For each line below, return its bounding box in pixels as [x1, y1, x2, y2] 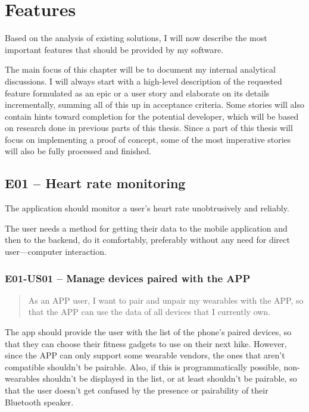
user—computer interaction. [5, 245, 107, 258]
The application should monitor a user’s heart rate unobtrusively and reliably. [5, 202, 289, 214]
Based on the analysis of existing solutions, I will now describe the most [5, 32, 267, 44]
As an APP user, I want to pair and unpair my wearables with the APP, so [28, 294, 304, 306]
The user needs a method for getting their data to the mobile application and [5, 221, 288, 234]
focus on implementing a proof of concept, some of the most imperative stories [5, 133, 291, 145]
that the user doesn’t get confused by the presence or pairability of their [5, 384, 269, 397]
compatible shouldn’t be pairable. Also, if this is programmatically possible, [5, 360, 281, 373]
